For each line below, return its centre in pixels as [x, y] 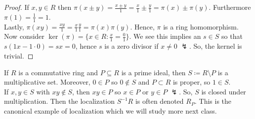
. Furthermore [230, 7]
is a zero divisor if [131, 46]
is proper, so [191, 82]
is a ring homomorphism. [201, 26]
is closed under [224, 91]
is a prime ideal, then [153, 72]
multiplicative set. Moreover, [47, 82]
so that [232, 36]
